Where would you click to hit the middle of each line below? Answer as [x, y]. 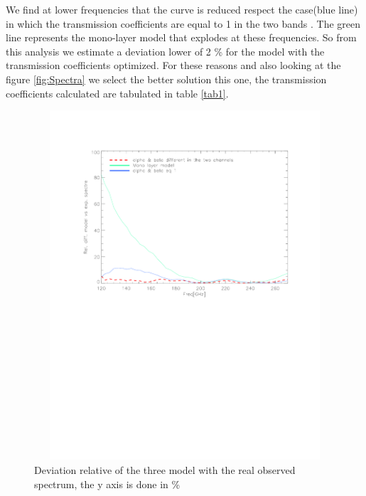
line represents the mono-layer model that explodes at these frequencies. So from [181, 37]
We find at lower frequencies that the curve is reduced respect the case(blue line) [182, 9]
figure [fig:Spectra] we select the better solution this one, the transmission [166, 79]
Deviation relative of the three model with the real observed [165, 470]
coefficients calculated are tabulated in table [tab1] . [117, 93]
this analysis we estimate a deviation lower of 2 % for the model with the [165, 51]
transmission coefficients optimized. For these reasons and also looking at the [173, 65]
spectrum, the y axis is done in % [107, 484]
